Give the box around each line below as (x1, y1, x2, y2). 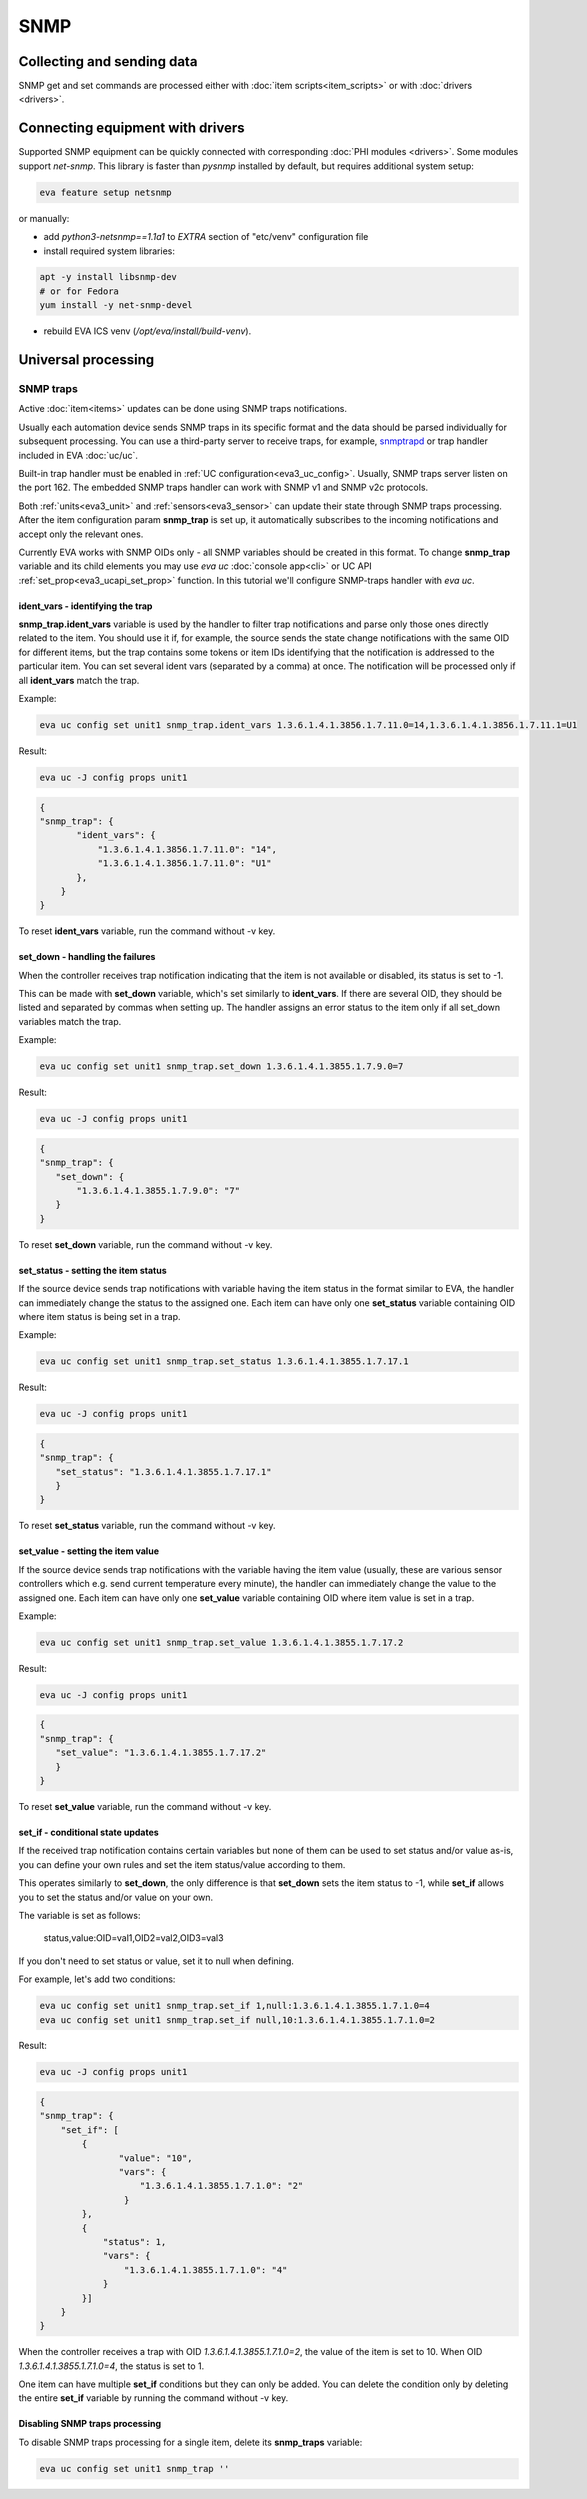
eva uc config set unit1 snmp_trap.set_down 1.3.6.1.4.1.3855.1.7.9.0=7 (39, 1061, 404, 1072)
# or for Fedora (39, 285, 120, 297)
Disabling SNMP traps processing (18, 2418, 162, 2430)
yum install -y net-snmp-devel (39, 300, 194, 311)
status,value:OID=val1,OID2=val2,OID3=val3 (43, 1932, 224, 1944)
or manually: (18, 212, 70, 224)
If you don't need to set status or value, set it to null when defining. (18, 1955, 295, 1967)
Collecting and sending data (18, 53, 198, 70)
